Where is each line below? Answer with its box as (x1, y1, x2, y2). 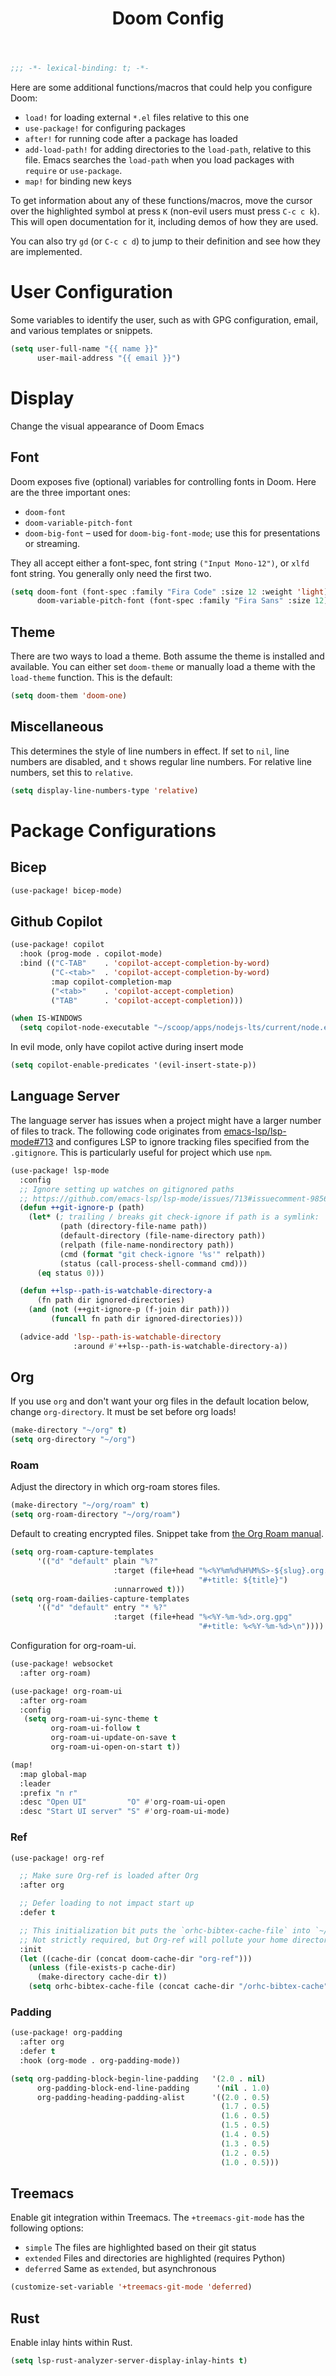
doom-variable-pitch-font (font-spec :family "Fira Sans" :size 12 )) (36, 596, 333, 606)
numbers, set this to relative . (10, 766, 133, 778)
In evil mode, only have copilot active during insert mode (10, 1041, 244, 1053)
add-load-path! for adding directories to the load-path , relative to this (24, 143, 312, 156)
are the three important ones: (10, 486, 131, 498)
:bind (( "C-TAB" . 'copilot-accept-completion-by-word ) (19, 958, 271, 969)
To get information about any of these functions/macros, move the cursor (10, 195, 313, 207)
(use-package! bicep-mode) (10, 885, 123, 896)
